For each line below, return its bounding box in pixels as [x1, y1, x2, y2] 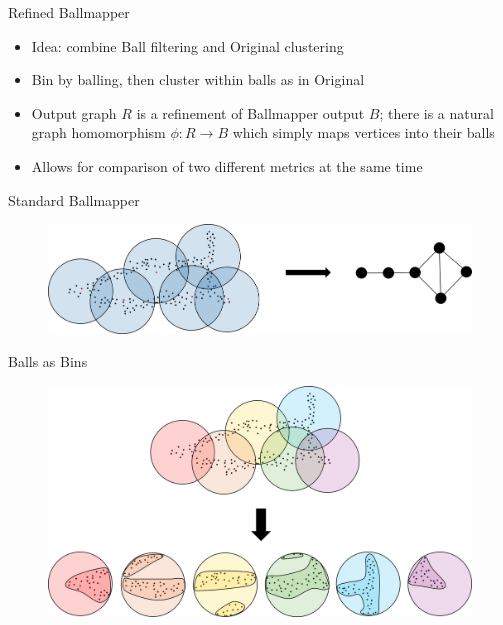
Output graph [31, 102, 117, 123]
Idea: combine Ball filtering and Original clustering [31, 35, 344, 56]
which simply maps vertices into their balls [232, 122, 495, 143]
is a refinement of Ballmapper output [136, 102, 365, 123]
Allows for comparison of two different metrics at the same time [31, 155, 423, 176]
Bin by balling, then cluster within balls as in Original [31, 69, 365, 90]
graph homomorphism [31, 122, 166, 143]
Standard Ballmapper [8, 189, 140, 210]
